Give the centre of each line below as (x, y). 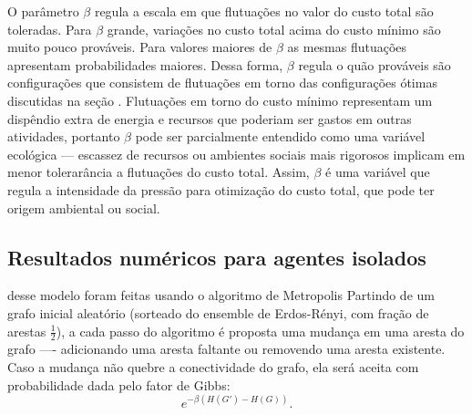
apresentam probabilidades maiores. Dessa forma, (145, 64)
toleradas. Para (50, 29)
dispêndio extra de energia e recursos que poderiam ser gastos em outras (210, 118)
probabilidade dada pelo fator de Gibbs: (119, 384)
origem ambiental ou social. (84, 207)
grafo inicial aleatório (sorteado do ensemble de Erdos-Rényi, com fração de (218, 312)
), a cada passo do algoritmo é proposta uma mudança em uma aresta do (260, 331)
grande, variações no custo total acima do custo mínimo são (274, 29)
